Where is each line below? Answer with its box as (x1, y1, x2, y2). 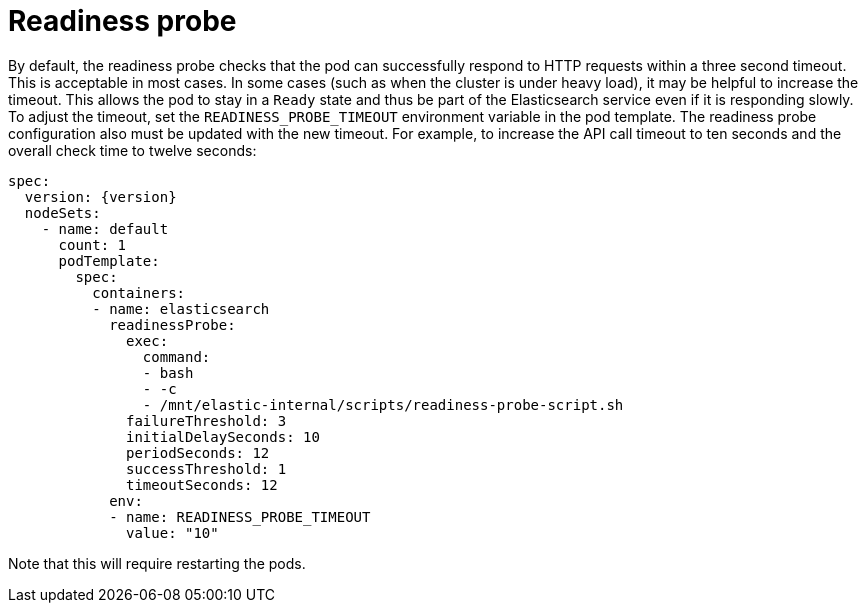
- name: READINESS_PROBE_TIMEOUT (109, 508, 371, 525)
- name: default (41, 220, 169, 237)
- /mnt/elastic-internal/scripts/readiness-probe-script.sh (142, 396, 624, 413)
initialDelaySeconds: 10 (126, 428, 320, 445)
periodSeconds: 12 (126, 444, 270, 461)
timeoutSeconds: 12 (126, 476, 278, 493)
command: (142, 348, 211, 365)
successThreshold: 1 (126, 460, 287, 477)
